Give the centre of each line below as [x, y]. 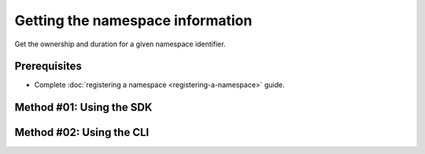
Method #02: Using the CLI [82, 132]
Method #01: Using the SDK [83, 107]
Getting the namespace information [133, 20]
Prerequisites [48, 66]
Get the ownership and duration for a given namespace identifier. [120, 44]
